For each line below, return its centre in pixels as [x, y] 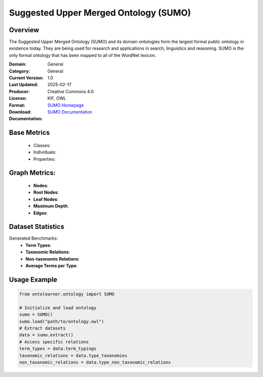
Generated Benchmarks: [33, 238]
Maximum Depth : [51, 206]
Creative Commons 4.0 [71, 91]
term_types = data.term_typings [58, 349]
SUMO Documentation [70, 112]
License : [18, 98]
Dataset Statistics [37, 227]
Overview [24, 30]
